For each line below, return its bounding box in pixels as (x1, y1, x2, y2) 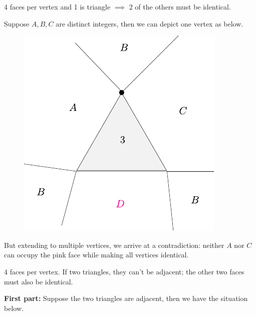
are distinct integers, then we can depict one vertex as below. (56, 18, 243, 29)
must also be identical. (4, 276, 73, 286)
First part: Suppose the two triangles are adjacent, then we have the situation (4, 293, 248, 303)
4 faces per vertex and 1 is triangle (4, 2, 111, 12)
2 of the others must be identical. (129, 2, 231, 12)
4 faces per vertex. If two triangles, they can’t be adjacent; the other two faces (4, 266, 244, 276)
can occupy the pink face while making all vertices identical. (4, 249, 189, 260)
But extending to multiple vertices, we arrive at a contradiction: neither (4, 239, 224, 250)
